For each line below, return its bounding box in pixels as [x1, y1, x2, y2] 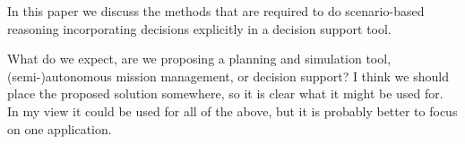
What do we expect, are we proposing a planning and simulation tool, [7, 49, 392, 68]
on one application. [7, 119, 112, 138]
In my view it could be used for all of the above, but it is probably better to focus [7, 101, 458, 120]
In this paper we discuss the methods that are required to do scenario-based [7, 2, 425, 20]
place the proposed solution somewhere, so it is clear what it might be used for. [7, 84, 443, 103]
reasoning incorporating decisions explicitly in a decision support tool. [7, 19, 392, 38]
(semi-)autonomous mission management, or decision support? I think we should [7, 66, 449, 85]
